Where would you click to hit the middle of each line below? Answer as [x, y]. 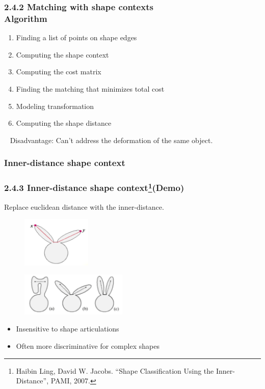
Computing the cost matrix [59, 72]
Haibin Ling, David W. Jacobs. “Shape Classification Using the [115, 370]
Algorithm [26, 18]
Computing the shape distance [64, 123]
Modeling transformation [55, 106]
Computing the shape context [62, 54]
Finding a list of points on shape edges [76, 37]
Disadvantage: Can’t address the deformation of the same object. [111, 140]
